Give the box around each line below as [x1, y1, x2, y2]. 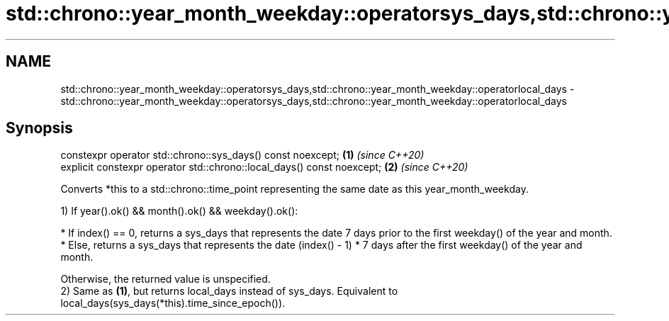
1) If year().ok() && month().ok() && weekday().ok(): [60, 205, 298, 218]
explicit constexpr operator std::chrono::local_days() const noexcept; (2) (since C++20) [60, 161, 468, 174]
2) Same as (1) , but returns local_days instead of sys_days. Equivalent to [60, 285, 398, 298]
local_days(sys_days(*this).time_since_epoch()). [60, 297, 286, 310]
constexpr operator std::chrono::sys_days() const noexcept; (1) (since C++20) [60, 149, 425, 162]
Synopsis [6, 119, 73, 137]
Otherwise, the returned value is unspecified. [60, 273, 271, 286]
